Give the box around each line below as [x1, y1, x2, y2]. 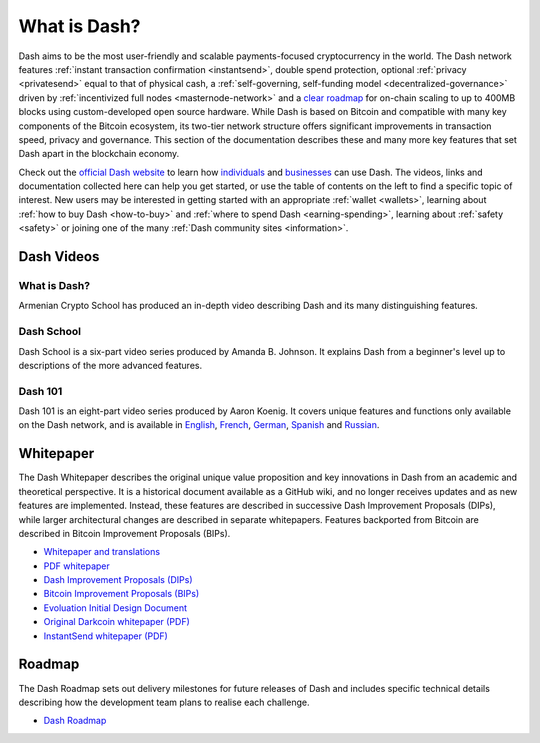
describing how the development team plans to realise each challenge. [18, 696, 310, 708]
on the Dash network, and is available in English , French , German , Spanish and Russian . [18, 419, 380, 431]
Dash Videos [18, 248, 100, 265]
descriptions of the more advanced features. [18, 359, 203, 371]
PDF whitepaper [43, 560, 110, 572]
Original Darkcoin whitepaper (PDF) [43, 616, 190, 628]
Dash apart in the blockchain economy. [18, 148, 180, 160]
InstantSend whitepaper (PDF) [43, 630, 169, 642]
